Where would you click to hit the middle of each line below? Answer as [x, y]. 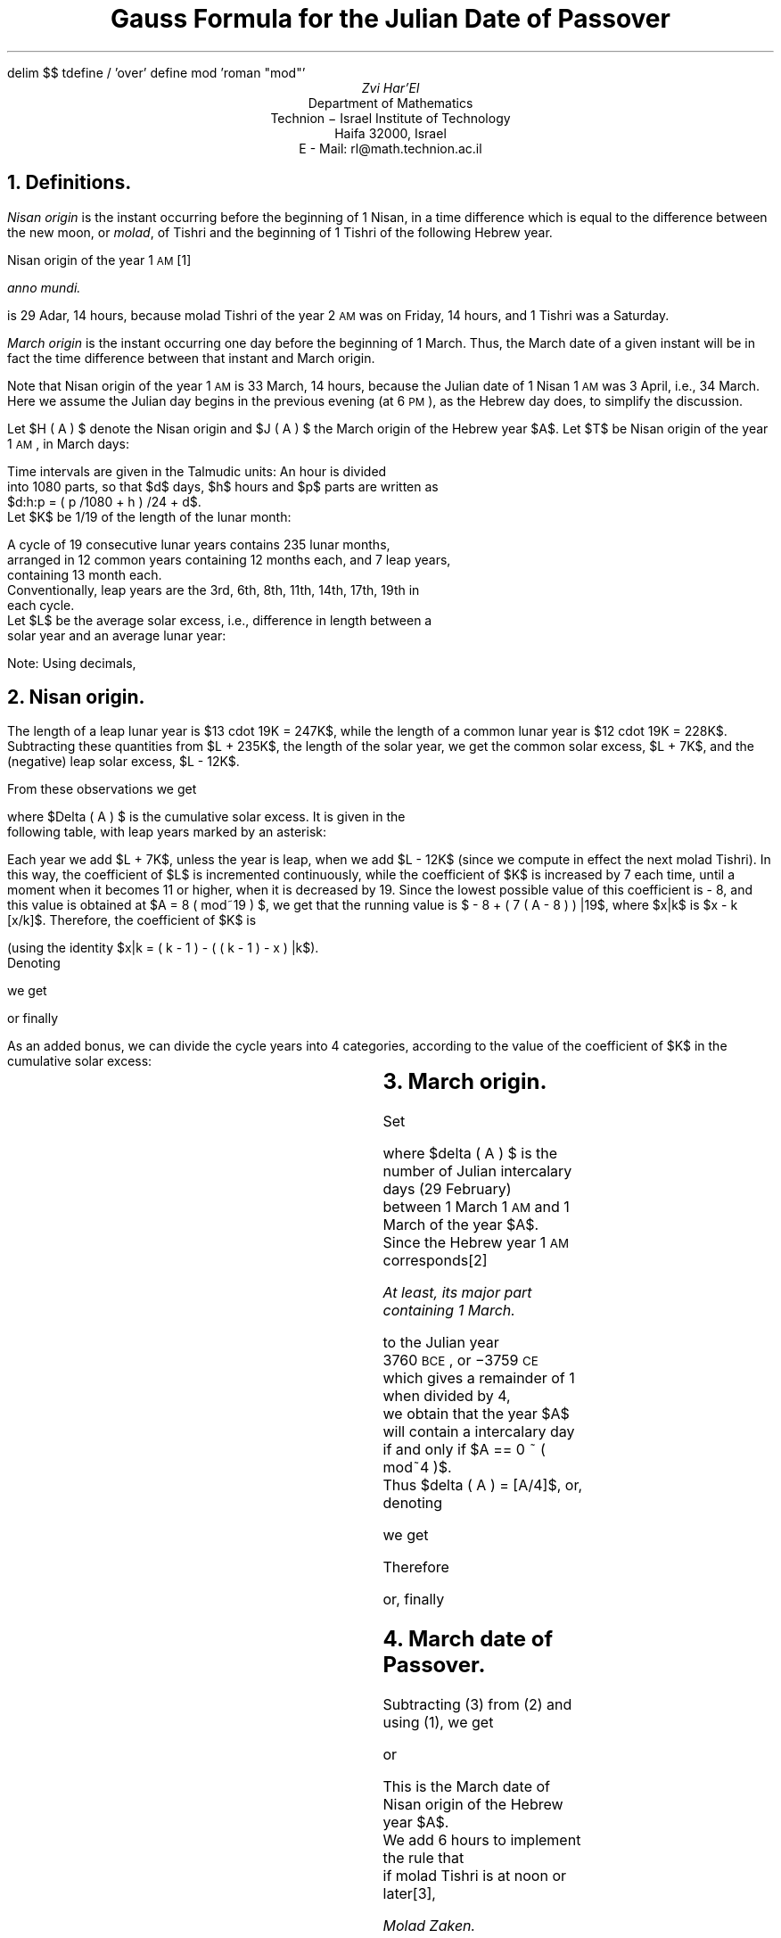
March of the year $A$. [461, 1225]
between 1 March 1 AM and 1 [476, 1207]
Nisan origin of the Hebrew [473, 1805]
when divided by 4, [447, 1396]
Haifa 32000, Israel [390, 133]
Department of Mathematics [390, 103]
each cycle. [41, 605]
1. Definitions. [70, 183]
